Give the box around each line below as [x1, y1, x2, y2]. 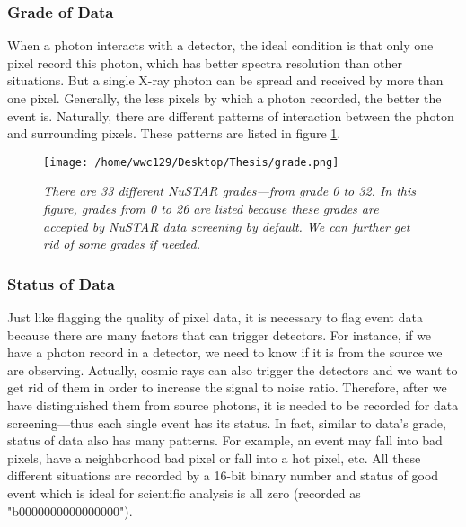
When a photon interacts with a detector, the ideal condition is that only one [7, 36, 434, 55]
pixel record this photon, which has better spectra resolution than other [7, 53, 403, 72]
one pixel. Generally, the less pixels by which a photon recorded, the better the [7, 89, 442, 107]
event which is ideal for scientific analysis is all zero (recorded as [7, 483, 361, 502]
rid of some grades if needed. [43, 234, 200, 253]
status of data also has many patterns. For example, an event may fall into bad [7, 431, 443, 450]
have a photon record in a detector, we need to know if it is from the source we [7, 343, 443, 362]
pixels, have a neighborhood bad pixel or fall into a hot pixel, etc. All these [7, 448, 421, 467]
